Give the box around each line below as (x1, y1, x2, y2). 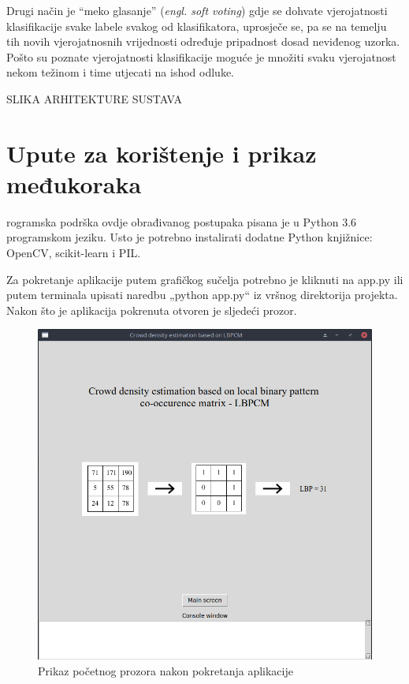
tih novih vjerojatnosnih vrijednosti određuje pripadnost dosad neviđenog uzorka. (6, 33, 400, 50)
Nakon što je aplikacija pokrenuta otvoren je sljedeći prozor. (6, 301, 297, 318)
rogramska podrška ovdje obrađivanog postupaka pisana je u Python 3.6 (6, 213, 357, 230)
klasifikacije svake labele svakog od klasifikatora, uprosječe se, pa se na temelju (6, 17, 387, 34)
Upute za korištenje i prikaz (6, 136, 317, 169)
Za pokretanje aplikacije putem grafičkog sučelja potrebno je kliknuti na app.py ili (6, 271, 403, 287)
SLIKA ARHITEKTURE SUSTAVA (6, 90, 183, 107)
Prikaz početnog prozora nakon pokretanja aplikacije (38, 662, 293, 678)
